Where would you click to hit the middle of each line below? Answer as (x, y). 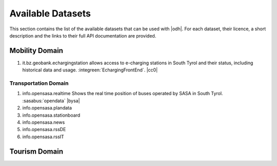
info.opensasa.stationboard (51, 115)
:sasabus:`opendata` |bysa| (51, 101)
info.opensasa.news (44, 122)
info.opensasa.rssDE (44, 130)
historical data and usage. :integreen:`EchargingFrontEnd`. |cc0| (90, 70)
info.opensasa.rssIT (43, 137)
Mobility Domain (36, 51)
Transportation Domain (39, 83)
